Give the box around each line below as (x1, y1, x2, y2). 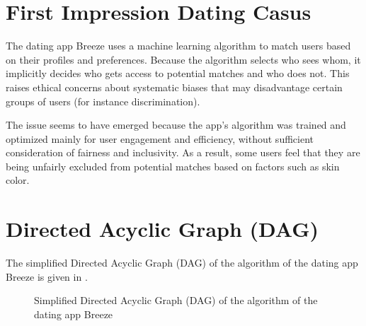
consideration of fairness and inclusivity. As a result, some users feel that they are (6, 145, 360, 160)
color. (6, 173, 30, 187)
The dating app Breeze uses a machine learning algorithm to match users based (6, 38, 351, 53)
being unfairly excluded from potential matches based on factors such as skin (6, 158, 340, 173)
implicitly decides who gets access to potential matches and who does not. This (6, 66, 350, 81)
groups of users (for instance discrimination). (6, 93, 200, 108)
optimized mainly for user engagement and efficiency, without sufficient (6, 131, 314, 146)
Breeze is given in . (6, 269, 88, 284)
